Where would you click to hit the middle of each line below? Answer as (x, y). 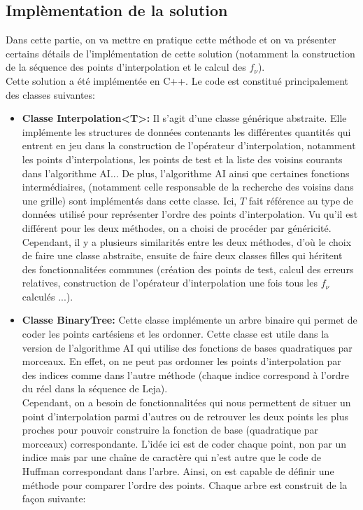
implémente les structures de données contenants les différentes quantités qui (186, 131)
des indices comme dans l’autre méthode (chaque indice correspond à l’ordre (185, 374)
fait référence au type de (301, 200)
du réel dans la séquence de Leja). (95, 388)
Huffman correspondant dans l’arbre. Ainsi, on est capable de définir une (178, 471)
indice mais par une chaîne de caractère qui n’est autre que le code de (172, 457)
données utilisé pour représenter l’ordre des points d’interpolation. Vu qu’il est (190, 214)
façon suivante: (54, 498)
